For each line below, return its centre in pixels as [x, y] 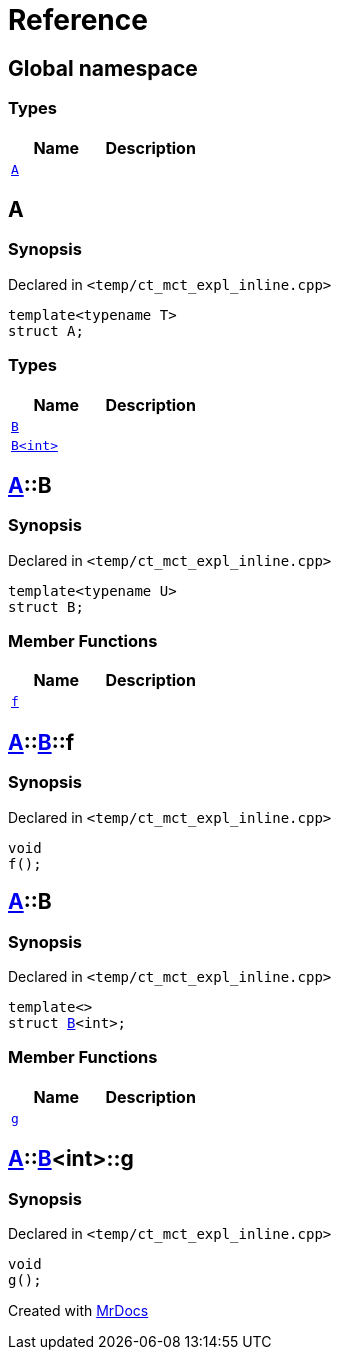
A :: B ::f [41, 742]
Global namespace [103, 68]
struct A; [46, 330]
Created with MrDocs [78, 1310]
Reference [78, 20]
